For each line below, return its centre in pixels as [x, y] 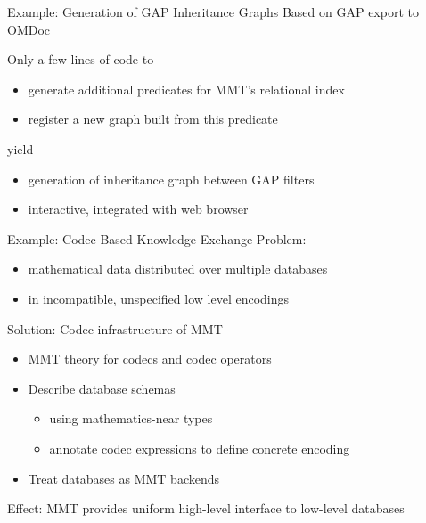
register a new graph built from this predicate [153, 119]
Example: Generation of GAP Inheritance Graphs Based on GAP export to [213, 12]
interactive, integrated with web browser [138, 209]
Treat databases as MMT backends [124, 478]
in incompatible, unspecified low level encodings [159, 298]
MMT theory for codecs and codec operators [150, 359]
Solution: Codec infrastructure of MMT [115, 328]
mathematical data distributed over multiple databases [178, 269]
